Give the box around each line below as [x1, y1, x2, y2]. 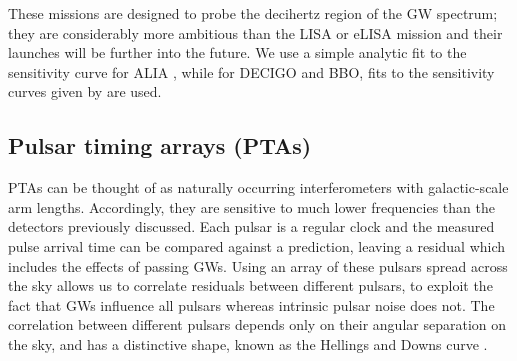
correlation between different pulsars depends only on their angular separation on [8, 314, 507, 335]
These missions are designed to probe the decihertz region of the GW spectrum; [8, 3, 498, 23]
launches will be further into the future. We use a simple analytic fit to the [8, 42, 467, 63]
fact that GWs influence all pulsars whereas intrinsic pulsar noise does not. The [8, 294, 495, 315]
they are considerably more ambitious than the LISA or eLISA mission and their [8, 22, 503, 43]
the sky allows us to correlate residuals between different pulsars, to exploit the [8, 275, 493, 296]
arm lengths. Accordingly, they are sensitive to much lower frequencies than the [8, 196, 495, 217]
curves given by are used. [8, 81, 162, 102]
